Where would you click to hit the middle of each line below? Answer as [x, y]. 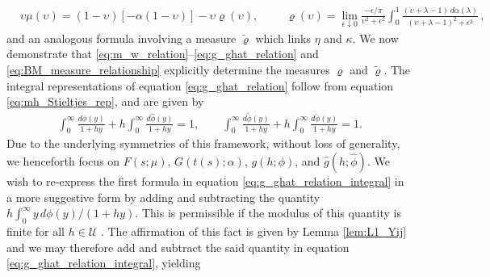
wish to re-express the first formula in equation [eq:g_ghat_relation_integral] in [205, 181]
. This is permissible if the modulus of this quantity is [268, 213]
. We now [375, 38]
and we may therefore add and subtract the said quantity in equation [178, 247]
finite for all [36, 231]
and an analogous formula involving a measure [121, 38]
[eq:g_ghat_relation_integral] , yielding [104, 263]
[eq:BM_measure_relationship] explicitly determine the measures [168, 69]
